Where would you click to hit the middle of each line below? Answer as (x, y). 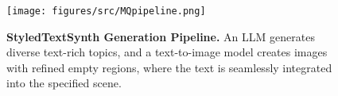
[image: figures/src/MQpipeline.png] (106, 11)
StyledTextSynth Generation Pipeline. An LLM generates (161, 36)
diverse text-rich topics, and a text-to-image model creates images (167, 52)
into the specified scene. (64, 83)
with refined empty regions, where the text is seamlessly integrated (169, 67)
